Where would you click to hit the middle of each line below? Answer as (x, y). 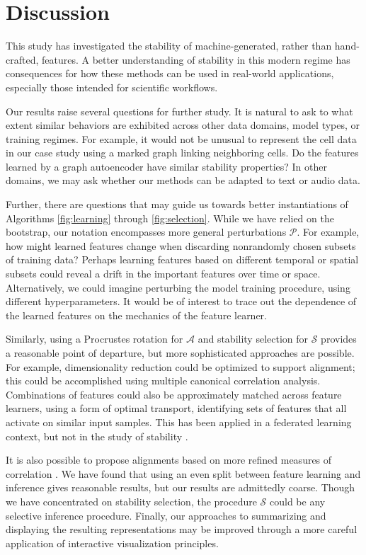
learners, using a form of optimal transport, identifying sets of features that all (176, 408)
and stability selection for (253, 339)
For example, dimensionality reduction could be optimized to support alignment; (181, 366)
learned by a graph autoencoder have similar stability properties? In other (166, 166)
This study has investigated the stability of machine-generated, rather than (169, 46)
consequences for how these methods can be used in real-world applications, (170, 73)
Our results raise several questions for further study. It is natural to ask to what (179, 111)
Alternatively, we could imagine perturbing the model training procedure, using (178, 287)
